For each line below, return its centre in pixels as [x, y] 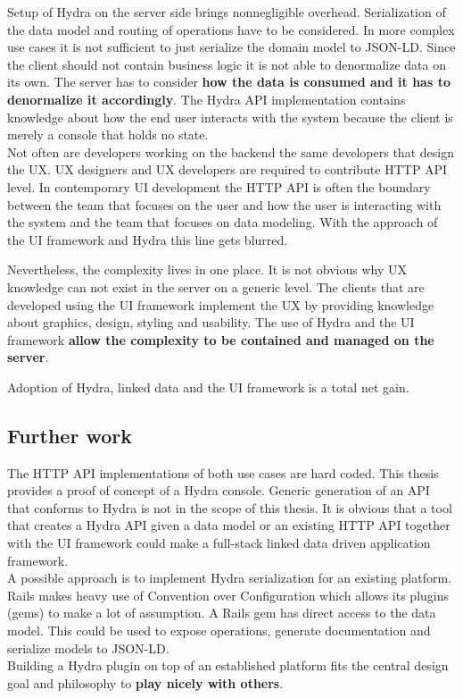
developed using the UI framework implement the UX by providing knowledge [221, 304]
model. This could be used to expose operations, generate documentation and [219, 631]
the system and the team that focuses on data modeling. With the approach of [223, 222]
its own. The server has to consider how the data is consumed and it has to [229, 82]
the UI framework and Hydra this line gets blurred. [148, 239]
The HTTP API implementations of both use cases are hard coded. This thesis [223, 472]
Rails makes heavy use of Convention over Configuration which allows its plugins [228, 595]
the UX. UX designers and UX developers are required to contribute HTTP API [227, 169]
